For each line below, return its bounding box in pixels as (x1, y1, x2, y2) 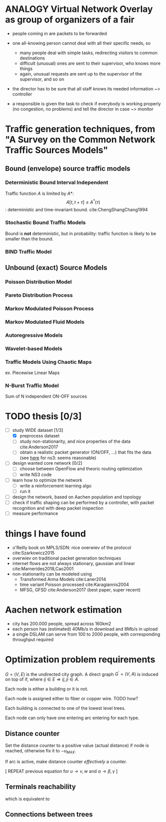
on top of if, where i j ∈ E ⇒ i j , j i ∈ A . (5, 676, 79, 682)
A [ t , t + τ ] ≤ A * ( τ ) (66, 198, 101, 205)
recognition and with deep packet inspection (12, 505, 104, 511)
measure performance (12, 510, 58, 516)
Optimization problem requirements (5, 654, 156, 665)
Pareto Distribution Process (5, 292, 73, 299)
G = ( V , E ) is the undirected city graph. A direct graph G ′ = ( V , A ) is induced (5, 670, 159, 677)
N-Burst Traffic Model (5, 382, 59, 389)
